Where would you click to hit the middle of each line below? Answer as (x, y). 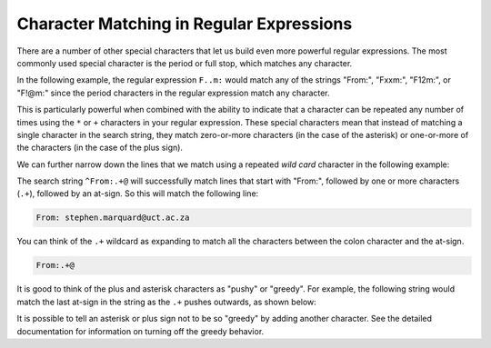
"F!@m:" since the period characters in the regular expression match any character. (174, 93)
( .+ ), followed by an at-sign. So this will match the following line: (138, 194)
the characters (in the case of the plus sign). (100, 148)
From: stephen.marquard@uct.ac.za (113, 218)
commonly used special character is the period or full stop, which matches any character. (185, 63)
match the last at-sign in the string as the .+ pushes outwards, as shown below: (167, 302)
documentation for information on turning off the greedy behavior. (140, 331)
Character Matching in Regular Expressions (185, 24)
